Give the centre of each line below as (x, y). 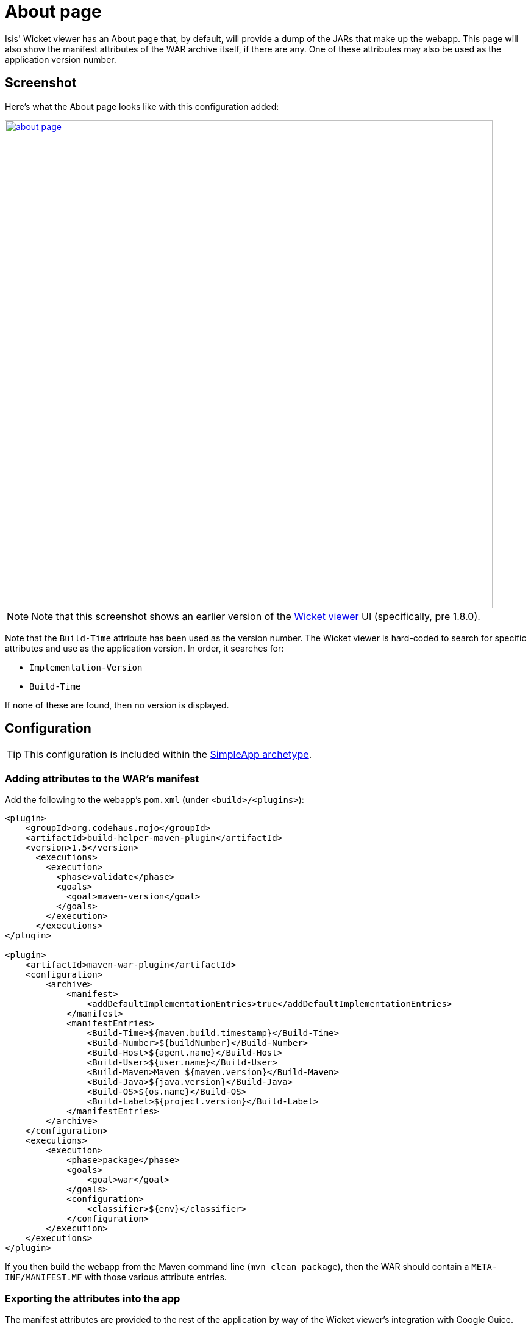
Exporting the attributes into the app (93, 1298)
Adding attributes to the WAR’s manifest (102, 778)
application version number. (61, 59)
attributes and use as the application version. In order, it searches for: (144, 648)
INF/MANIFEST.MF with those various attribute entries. (116, 1277)
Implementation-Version (86, 667)
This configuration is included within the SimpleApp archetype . (168, 755)
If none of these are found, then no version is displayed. (117, 705)
